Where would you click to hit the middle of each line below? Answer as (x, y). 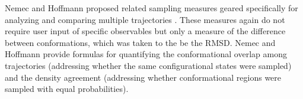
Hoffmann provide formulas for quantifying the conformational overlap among (146, 54)
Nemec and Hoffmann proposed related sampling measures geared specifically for (151, 8)
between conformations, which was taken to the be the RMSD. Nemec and (140, 42)
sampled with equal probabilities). (67, 89)
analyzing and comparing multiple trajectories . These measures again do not (145, 19)
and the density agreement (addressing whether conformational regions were (143, 77)
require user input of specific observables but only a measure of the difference (145, 31)
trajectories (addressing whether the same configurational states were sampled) (148, 65)
